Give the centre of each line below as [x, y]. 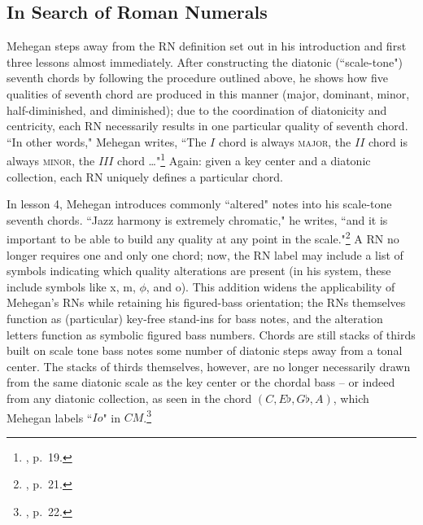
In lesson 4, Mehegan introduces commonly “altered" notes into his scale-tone [199, 204]
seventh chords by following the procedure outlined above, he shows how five [198, 78]
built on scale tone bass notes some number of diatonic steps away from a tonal [205, 350]
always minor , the [51, 161]
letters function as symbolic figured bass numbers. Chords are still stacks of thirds [211, 334]
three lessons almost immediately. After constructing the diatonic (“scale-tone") [205, 61]
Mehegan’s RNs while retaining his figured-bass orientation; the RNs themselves [206, 302]
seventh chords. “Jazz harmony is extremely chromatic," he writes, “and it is [197, 219]
